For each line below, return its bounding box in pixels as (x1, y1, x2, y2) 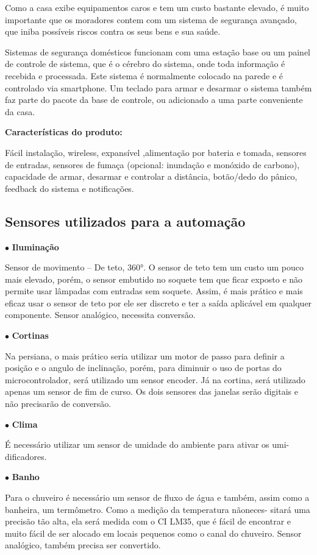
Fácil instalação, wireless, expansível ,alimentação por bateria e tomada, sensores (5, 146, 307, 158)
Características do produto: (5, 125, 123, 138)
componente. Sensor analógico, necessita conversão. (5, 308, 196, 321)
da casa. (5, 105, 35, 118)
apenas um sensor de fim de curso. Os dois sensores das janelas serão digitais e (5, 385, 298, 398)
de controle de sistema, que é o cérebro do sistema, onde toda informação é (5, 57, 285, 70)
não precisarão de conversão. (5, 397, 112, 410)
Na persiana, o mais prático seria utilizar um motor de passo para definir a (5, 349, 285, 362)
